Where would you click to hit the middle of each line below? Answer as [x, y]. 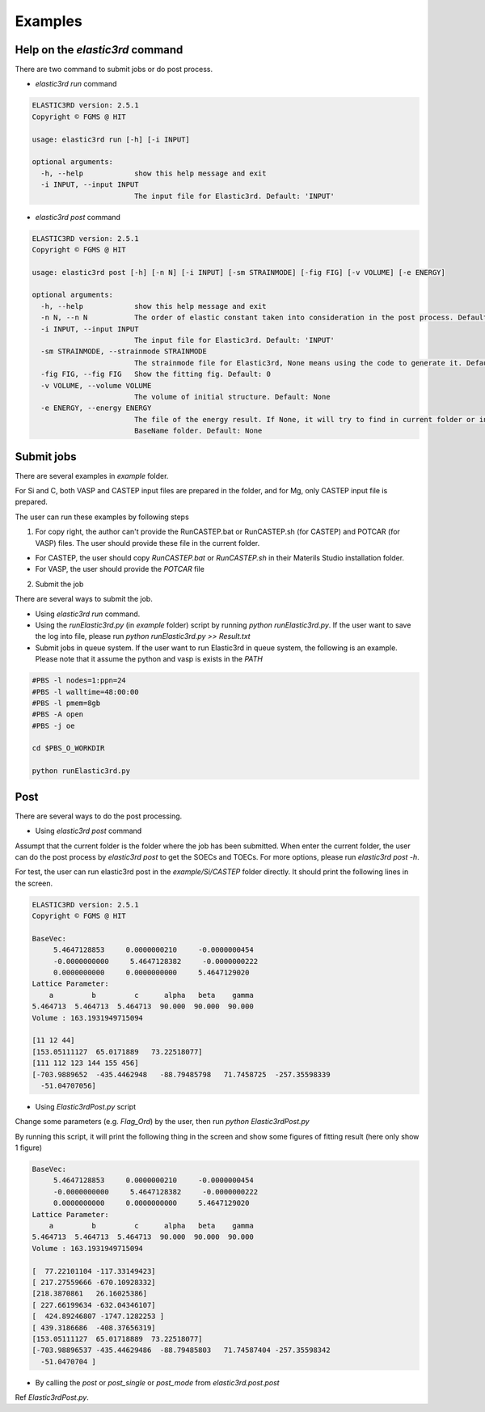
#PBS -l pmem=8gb [66, 703]
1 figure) [29, 1148]
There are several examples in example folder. [92, 476]
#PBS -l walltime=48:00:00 [85, 692]
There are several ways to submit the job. [84, 599]
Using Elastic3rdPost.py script [86, 1106]
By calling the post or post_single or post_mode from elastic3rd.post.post [157, 1382]
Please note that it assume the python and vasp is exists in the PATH [149, 659]
